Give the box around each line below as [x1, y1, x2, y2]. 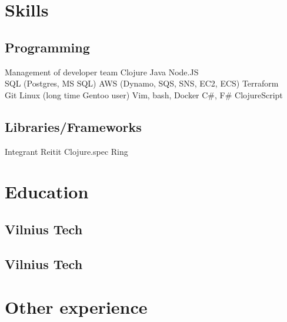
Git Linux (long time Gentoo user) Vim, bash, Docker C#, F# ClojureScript [5, 88, 283, 101]
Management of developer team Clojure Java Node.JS [5, 65, 199, 78]
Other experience [5, 295, 148, 319]
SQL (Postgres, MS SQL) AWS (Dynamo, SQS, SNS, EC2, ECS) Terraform [5, 77, 279, 89]
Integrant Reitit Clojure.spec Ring [5, 145, 128, 157]
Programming [5, 38, 90, 56]
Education [5, 180, 89, 204]
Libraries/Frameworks [5, 117, 142, 135]
